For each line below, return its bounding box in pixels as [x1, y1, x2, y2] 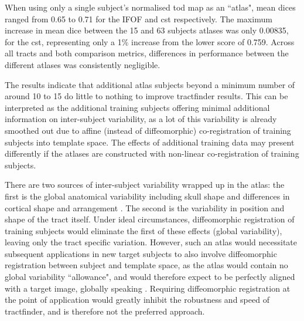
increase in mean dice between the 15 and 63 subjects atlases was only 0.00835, [5, 24, 289, 36]
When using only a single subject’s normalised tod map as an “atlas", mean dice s [5, 1, 296, 13]
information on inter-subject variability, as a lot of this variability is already [5, 113, 277, 125]
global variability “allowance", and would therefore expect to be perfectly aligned [5, 271, 295, 283]
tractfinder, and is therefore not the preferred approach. [5, 305, 205, 317]
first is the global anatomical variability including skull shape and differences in [5, 190, 290, 202]
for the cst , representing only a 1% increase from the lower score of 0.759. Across [5, 35, 295, 48]
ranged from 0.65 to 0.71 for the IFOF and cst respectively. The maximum [5, 12, 272, 25]
